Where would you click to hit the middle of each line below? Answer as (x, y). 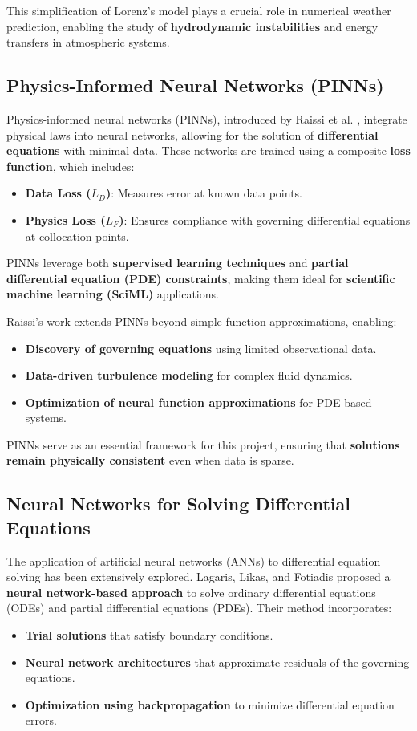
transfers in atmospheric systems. (88, 42)
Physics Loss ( (65, 219)
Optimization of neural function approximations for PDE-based (198, 402)
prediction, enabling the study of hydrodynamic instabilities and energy (192, 26)
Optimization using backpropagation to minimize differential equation (210, 704)
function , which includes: (71, 166)
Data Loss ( (58, 193)
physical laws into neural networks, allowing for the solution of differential (192, 134)
